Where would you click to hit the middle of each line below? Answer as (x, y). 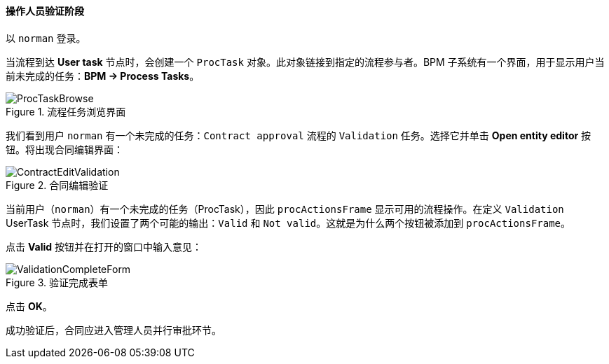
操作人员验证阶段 (45, 11)
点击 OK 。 (29, 306)
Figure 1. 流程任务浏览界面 (66, 111)
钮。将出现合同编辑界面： (64, 149)
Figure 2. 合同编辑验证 (57, 185)
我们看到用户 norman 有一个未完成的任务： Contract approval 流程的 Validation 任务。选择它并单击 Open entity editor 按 (299, 135)
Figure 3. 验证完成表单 (57, 282)
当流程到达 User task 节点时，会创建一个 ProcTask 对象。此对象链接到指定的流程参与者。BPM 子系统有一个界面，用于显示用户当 (305, 62)
